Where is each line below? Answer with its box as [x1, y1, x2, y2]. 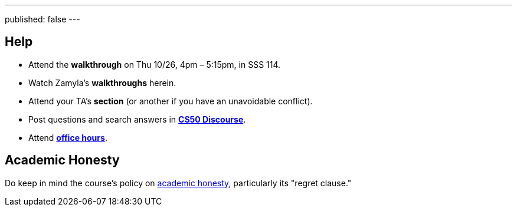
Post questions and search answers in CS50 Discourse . [28, 114, 246, 124]
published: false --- [5, 14, 80, 24]
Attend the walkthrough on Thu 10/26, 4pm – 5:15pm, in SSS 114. [28, 59, 281, 70]
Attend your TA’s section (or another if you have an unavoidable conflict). [28, 95, 313, 106]
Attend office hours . [28, 132, 107, 143]
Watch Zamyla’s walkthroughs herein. [28, 77, 176, 88]
